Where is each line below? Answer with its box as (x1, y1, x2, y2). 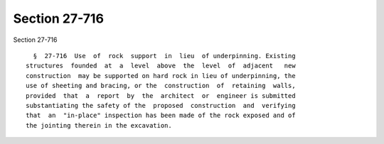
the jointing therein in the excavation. (26, 121, 172, 129)
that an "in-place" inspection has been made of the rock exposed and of (26, 111, 296, 120)
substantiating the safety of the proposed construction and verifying (26, 101, 296, 109)
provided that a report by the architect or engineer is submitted (26, 92, 296, 99)
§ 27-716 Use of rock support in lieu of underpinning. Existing (33, 52, 296, 60)
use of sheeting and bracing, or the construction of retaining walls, (26, 82, 296, 90)
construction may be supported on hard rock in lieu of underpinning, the (26, 72, 296, 79)
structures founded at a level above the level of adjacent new (26, 62, 296, 70)
